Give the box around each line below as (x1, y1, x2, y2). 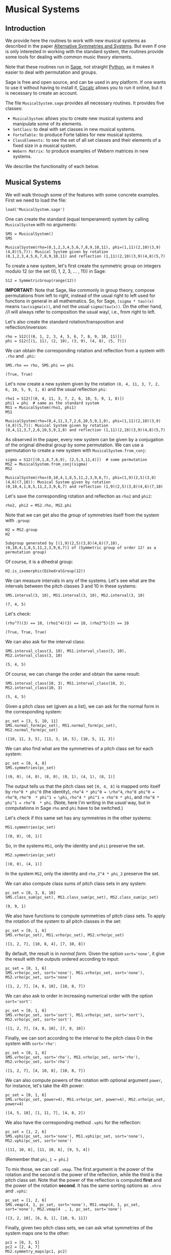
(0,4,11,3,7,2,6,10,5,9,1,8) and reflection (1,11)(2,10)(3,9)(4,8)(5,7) (5, 427, 166, 432)
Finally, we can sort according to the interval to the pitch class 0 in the (5, 1035, 153, 1041)
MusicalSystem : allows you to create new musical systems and (12, 115, 143, 121)
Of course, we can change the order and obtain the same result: (5, 670, 140, 677)
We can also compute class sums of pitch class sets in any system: (5, 880, 146, 886)
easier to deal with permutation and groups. (5, 69, 97, 75)
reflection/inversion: (5, 324, 47, 330)
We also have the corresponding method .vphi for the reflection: (5, 1119, 141, 1126)
